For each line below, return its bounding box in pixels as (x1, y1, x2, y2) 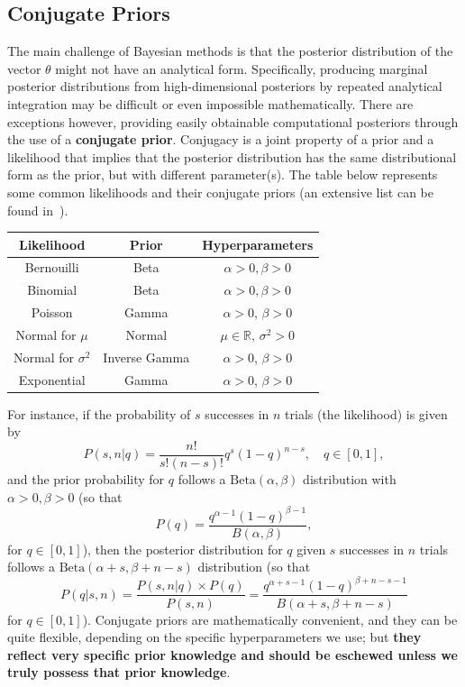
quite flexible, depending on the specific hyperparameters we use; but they (7, 627, 422, 646)
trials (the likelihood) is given (285, 404, 448, 423)
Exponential (18, 370, 86, 389)
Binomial (27, 280, 77, 299)
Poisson (31, 303, 73, 322)
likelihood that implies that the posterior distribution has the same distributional (7, 147, 457, 166)
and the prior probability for (7, 470, 165, 489)
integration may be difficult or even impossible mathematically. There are (7, 94, 414, 113)
